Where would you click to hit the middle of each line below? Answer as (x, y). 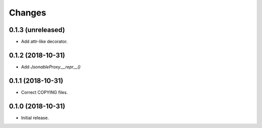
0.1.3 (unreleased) (37, 30)
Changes (27, 13)
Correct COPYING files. (44, 92)
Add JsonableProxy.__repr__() (51, 67)
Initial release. (35, 118)
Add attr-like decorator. (44, 42)
